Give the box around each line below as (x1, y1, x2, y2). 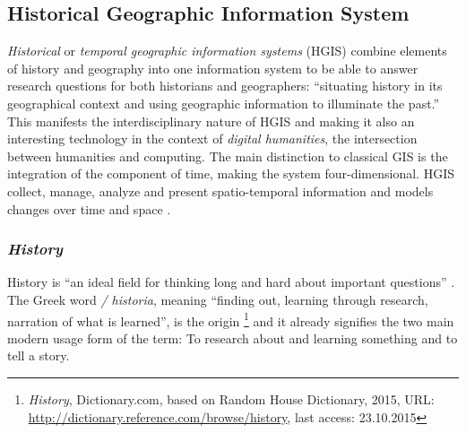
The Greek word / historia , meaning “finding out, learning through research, (7, 290, 428, 308)
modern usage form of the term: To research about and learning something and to (7, 328, 458, 347)
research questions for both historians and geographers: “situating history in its (7, 76, 443, 95)
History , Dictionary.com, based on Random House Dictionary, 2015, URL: (28, 389, 435, 408)
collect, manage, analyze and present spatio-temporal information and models (7, 181, 434, 200)
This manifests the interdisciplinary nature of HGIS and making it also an (7, 111, 415, 130)
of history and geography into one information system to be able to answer (7, 58, 419, 77)
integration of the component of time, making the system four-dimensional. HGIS (7, 164, 454, 183)
